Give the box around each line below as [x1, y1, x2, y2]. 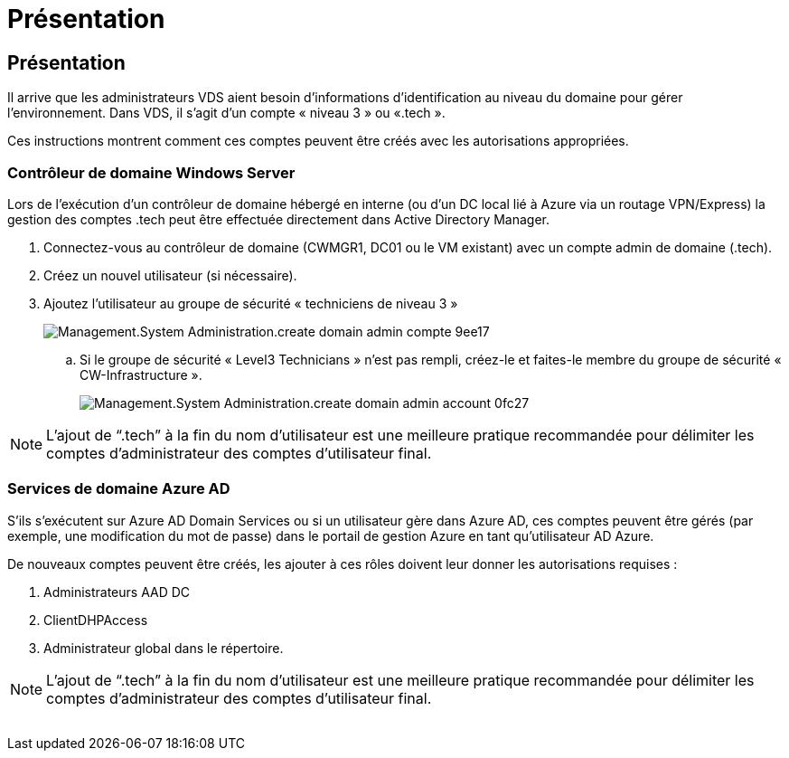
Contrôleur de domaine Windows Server [7, 163, 296, 182]
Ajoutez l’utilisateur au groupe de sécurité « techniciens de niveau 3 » [43, 295, 458, 311]
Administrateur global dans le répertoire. [43, 640, 284, 656]
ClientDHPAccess [43, 611, 148, 628]
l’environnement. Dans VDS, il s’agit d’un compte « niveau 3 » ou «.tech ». [7, 105, 446, 121]
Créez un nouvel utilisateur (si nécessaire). [43, 267, 297, 283]
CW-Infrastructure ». [80, 366, 202, 383]
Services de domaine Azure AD [7, 479, 230, 498]
